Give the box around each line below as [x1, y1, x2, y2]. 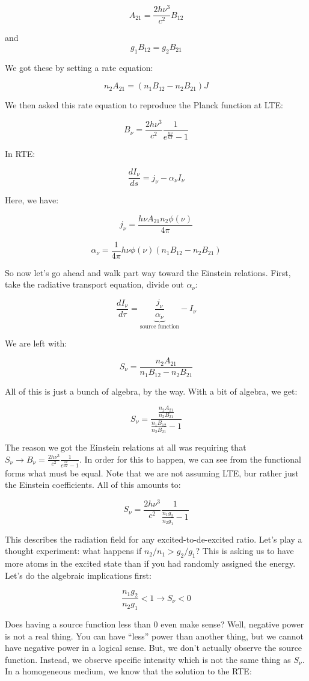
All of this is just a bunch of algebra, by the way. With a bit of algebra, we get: [5, 384, 298, 397]
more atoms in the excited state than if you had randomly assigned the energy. [5, 557, 296, 570]
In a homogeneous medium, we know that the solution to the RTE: [5, 665, 252, 677]
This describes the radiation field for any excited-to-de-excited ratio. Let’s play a [5, 532, 302, 545]
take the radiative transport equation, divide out [5, 278, 184, 291]
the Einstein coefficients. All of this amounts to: [5, 478, 181, 491]
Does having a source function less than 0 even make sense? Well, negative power [5, 617, 304, 630]
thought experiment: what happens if [5, 544, 142, 557]
